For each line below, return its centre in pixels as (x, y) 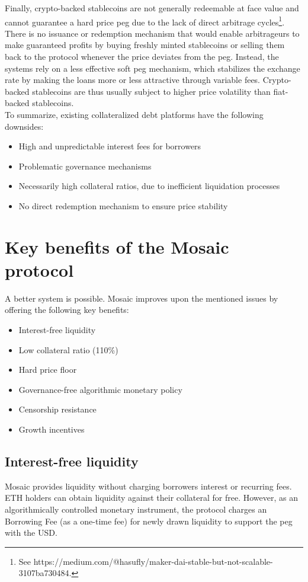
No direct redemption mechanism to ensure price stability (123, 205)
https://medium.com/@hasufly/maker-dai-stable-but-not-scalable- (153, 561)
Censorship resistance (57, 409)
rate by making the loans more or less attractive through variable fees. (133, 80)
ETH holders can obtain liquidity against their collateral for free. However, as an (151, 498)
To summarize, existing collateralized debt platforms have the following (134, 114)
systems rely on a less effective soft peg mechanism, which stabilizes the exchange (153, 68)
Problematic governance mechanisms (85, 166)
